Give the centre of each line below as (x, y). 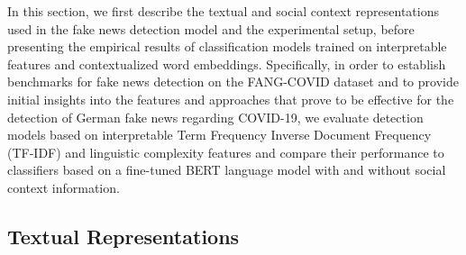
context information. (64, 187)
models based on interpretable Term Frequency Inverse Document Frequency (219, 135)
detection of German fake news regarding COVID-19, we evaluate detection (215, 117)
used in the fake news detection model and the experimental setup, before (211, 28)
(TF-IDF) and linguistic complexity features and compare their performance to (226, 152)
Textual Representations (123, 236)
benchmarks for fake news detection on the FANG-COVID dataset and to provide (233, 82)
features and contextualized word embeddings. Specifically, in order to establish (227, 64)
